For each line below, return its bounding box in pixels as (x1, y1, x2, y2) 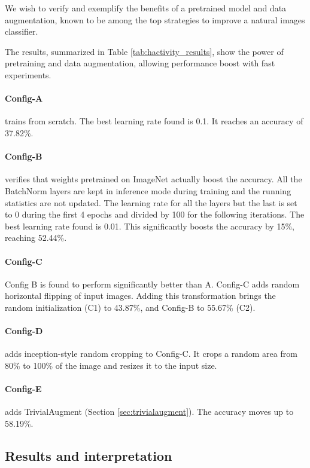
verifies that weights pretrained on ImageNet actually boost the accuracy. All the (5, 173, 302, 185)
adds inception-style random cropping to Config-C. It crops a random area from (5, 347, 297, 360)
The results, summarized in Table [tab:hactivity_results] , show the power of (5, 45, 284, 57)
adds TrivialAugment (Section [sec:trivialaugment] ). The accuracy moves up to (5, 405, 294, 418)
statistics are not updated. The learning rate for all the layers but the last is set (5, 196, 297, 209)
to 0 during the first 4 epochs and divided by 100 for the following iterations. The (5, 208, 305, 221)
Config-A (5, 92, 43, 105)
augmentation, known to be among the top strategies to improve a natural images (5, 13, 305, 26)
